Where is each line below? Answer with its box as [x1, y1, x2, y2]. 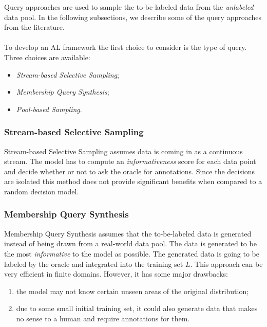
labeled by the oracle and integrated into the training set [4, 258, 183, 269]
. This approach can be [190, 258, 263, 269]
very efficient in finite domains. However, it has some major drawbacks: [4, 268, 228, 279]
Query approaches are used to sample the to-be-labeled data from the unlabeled [4, 2, 254, 12]
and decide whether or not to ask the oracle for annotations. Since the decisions [4, 166, 255, 176]
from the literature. [4, 22, 65, 32]
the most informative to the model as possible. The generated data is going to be [4, 248, 259, 259]
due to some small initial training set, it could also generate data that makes [16, 303, 258, 314]
